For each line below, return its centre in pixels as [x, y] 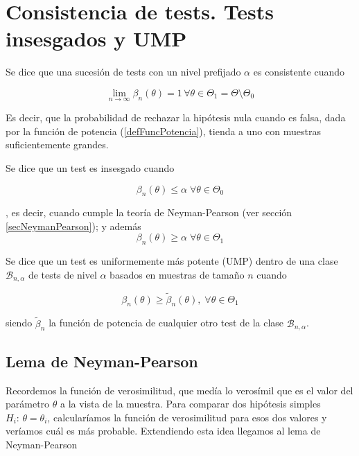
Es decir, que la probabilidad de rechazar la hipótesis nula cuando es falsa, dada [176, 117]
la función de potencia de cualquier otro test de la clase [166, 323]
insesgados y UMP [96, 38]
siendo [19, 323]
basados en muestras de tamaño [177, 274]
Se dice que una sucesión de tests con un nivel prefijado [123, 72]
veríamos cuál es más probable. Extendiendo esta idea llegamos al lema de [163, 431]
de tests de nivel [62, 274]
